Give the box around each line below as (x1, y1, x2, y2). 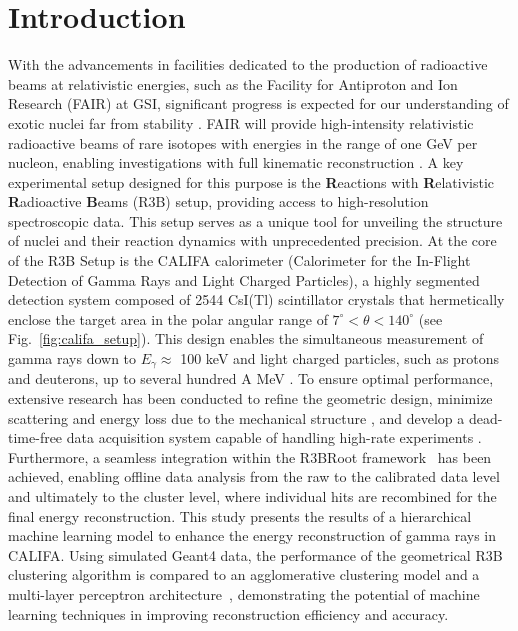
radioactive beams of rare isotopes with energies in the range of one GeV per (8, 132, 478, 153)
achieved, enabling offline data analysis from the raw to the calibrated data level (8, 466, 500, 487)
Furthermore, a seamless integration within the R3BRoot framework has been (8, 446, 492, 467)
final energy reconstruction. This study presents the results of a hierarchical (8, 505, 472, 526)
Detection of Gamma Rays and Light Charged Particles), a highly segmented (8, 269, 480, 290)
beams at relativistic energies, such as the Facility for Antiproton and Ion (8, 73, 458, 94)
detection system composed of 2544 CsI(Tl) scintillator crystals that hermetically (8, 289, 505, 310)
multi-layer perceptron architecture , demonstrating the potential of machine (8, 584, 480, 605)
